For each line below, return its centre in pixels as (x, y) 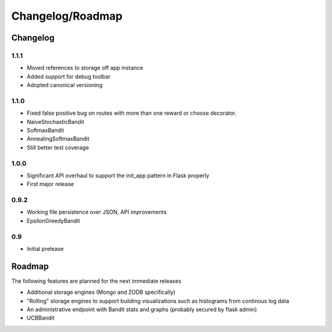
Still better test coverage (58, 147)
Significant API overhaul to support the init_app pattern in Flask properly (118, 176)
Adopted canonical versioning (65, 85)
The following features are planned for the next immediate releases (96, 281)
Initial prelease (45, 249)
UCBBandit (41, 318)
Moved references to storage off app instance (85, 68)
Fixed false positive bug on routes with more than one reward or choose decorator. (132, 113)
